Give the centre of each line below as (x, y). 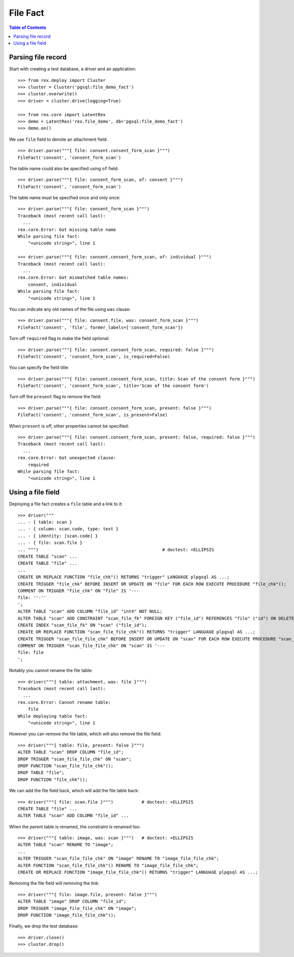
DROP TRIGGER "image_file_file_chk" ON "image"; (77, 908)
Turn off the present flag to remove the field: (55, 397)
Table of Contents (28, 27)
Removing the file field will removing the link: (54, 883)
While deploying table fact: (53, 716)
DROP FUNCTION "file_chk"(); (53, 779)
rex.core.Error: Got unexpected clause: (67, 458)
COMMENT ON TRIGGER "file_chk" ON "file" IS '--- (79, 591)
